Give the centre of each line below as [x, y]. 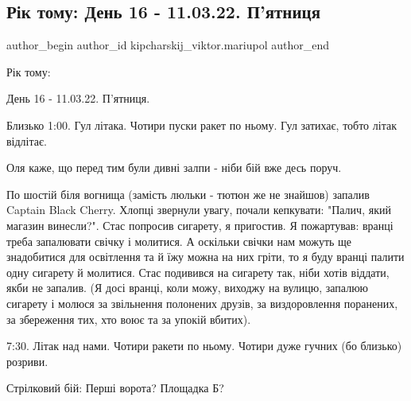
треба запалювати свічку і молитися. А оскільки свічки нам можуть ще [179, 241]
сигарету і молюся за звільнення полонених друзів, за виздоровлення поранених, [202, 303]
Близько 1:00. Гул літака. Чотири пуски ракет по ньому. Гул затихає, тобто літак [202, 125]
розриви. [27, 361]
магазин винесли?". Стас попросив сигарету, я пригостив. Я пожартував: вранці [200, 225]
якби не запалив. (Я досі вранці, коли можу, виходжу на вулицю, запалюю [188, 288]
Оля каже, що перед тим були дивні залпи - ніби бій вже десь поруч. [174, 167]
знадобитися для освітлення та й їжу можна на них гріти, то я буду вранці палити [205, 257]
